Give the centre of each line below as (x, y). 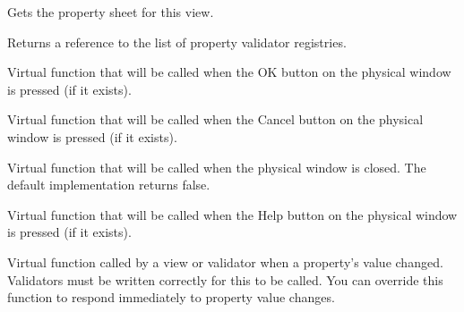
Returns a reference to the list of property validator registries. (177, 42)
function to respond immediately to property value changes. (171, 297)
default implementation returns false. (109, 185)
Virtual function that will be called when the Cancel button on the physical (215, 119)
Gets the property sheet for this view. (111, 12)
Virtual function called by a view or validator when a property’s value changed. (225, 261)
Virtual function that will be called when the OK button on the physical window (229, 72)
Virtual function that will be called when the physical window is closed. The (217, 167)
